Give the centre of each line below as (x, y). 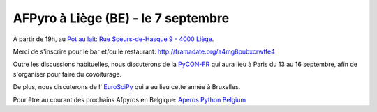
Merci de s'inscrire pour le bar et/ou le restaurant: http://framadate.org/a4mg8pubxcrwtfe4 (144, 51)
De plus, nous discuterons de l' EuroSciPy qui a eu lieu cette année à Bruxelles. (127, 87)
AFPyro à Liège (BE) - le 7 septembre (121, 18)
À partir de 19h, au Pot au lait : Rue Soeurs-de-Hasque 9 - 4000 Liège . (113, 39)
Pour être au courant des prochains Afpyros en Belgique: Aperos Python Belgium (130, 99)
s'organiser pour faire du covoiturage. (67, 74)
